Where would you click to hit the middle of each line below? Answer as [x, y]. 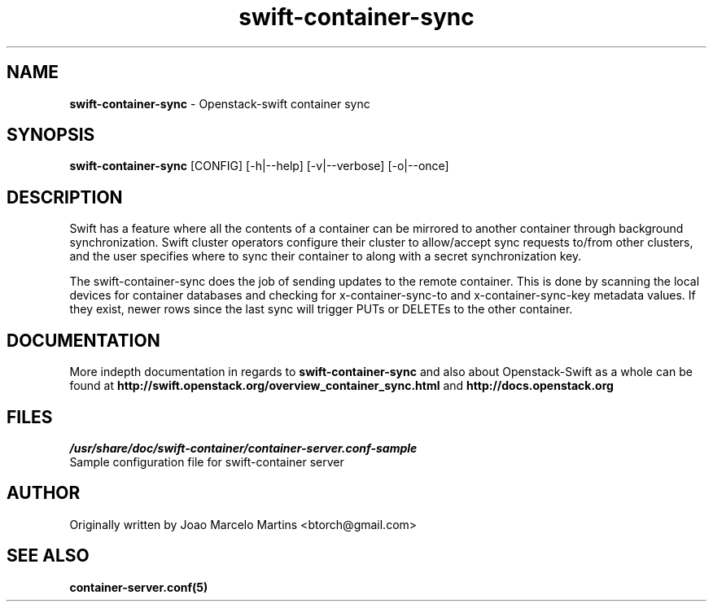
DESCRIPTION [65, 197]
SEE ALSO [48, 556]
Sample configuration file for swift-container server [207, 461]
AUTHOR [44, 493]
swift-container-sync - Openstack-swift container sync [220, 103]
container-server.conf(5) [139, 587]
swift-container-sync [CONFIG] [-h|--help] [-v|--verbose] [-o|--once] [259, 166]
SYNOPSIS [51, 135]
